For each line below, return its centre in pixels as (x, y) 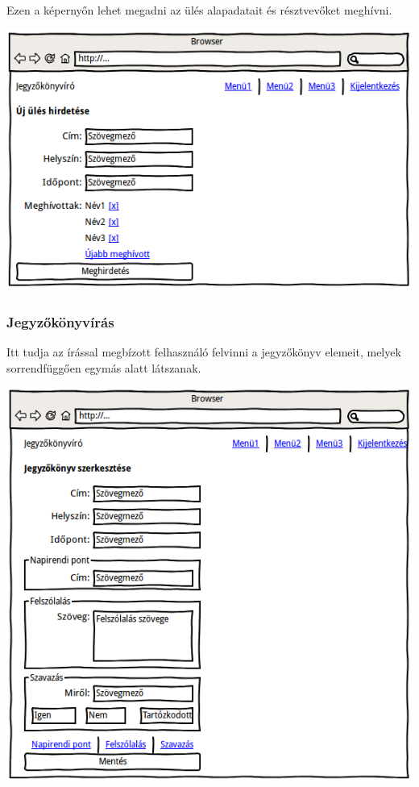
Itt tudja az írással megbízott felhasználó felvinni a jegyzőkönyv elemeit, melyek (204, 351)
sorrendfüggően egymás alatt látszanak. (104, 367)
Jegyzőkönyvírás (60, 321)
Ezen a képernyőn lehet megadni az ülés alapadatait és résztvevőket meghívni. (199, 10)
